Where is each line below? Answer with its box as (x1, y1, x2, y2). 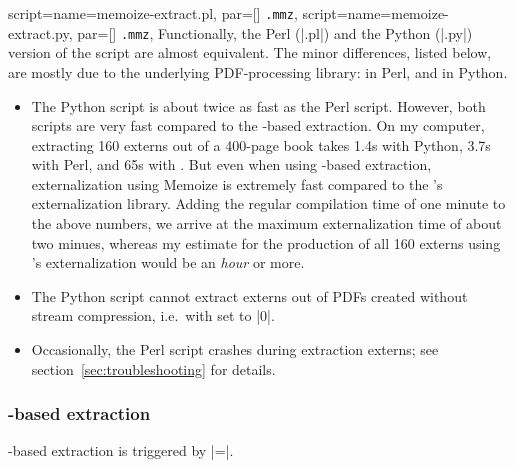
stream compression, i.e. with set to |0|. (31, 305, 275, 326)
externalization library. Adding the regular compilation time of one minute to (31, 193, 506, 214)
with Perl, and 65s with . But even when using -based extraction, (31, 154, 432, 175)
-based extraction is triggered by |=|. (8, 440, 234, 461)
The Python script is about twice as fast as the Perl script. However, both (31, 95, 486, 116)
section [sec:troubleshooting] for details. (31, 358, 276, 379)
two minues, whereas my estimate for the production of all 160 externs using (31, 232, 501, 253)
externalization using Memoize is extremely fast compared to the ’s (31, 173, 443, 194)
